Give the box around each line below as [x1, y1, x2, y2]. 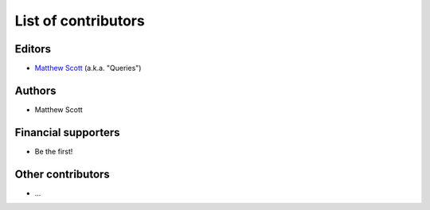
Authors [14, 84, 57, 97]
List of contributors [14, 12, 145, 29]
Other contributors [14, 167, 111, 181]
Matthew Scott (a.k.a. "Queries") [34, 64, 142, 73]
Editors [14, 42, 52, 56]
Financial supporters [14, 126, 120, 139]
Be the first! [34, 146, 73, 156]
